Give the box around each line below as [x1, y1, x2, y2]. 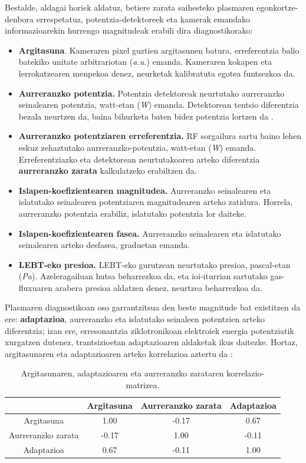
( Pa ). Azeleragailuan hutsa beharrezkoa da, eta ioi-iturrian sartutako [18, 270, 268, 282]
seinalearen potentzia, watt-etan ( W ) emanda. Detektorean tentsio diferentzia [18, 98, 299, 111]
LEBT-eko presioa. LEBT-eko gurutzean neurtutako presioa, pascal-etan [18, 258, 291, 270]
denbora [5, 12, 34, 25]
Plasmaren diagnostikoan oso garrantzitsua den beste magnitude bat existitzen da [5, 301, 301, 313]
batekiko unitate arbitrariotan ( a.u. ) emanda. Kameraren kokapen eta [18, 55, 272, 68]
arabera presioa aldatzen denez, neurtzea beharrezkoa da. [55, 281, 262, 293]
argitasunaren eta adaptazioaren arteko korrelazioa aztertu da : [5, 347, 233, 359]
